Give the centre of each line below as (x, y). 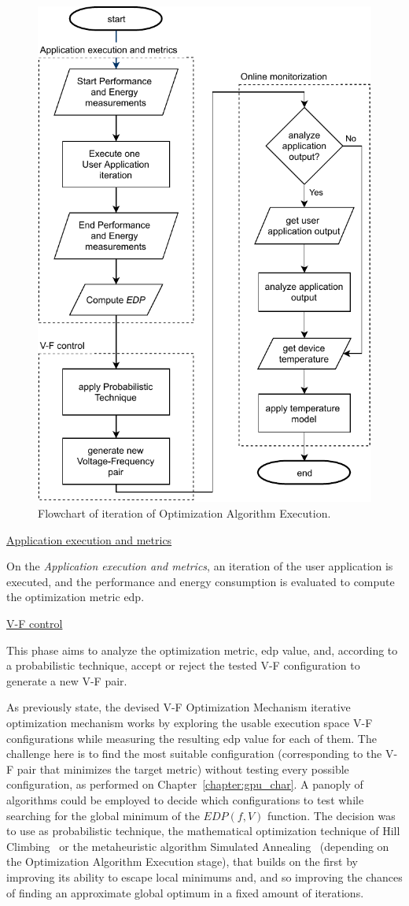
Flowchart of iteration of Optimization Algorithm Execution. (184, 513)
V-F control (35, 624)
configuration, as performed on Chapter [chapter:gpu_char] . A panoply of (185, 784)
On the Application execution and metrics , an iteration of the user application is (200, 566)
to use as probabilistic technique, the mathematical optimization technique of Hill (203, 831)
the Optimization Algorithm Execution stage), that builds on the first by (182, 861)
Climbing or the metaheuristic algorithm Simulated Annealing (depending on (198, 846)
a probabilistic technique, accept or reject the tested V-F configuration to (183, 665)
